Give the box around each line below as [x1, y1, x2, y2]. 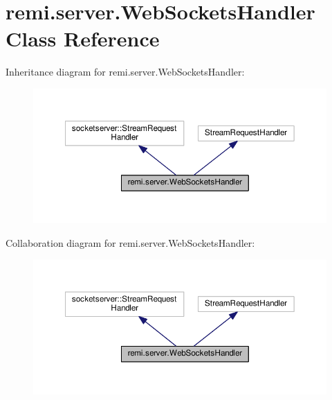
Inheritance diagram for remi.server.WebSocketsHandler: [6, 64, 245, 79]
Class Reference [6, 24, 160, 53]
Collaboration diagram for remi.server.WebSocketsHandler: [6, 235, 255, 250]
